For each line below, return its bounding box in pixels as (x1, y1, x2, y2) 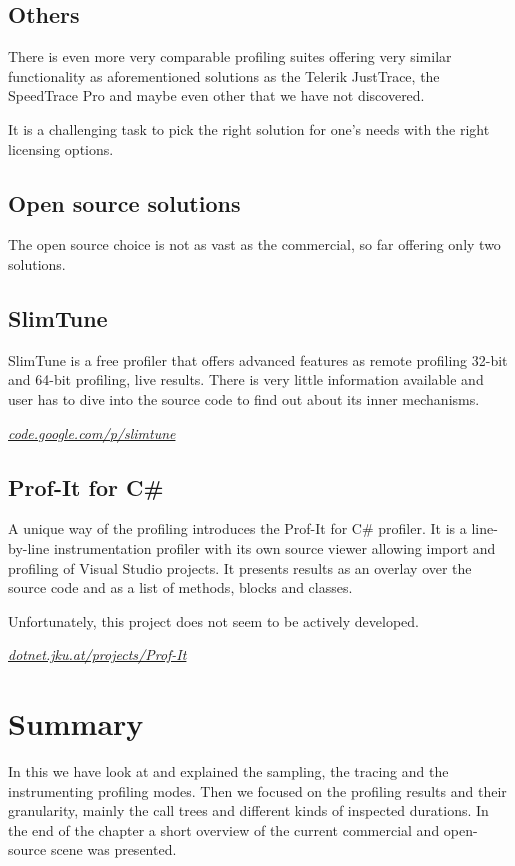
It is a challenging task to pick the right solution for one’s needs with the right (8, 118, 490, 139)
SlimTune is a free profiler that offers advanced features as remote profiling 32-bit (8, 349, 508, 370)
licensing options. (8, 138, 114, 159)
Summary (8, 703, 144, 744)
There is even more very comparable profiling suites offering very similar (8, 46, 452, 67)
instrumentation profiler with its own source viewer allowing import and (53, 537, 496, 558)
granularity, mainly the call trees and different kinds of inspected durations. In (8, 800, 489, 821)
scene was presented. (50, 839, 177, 860)
